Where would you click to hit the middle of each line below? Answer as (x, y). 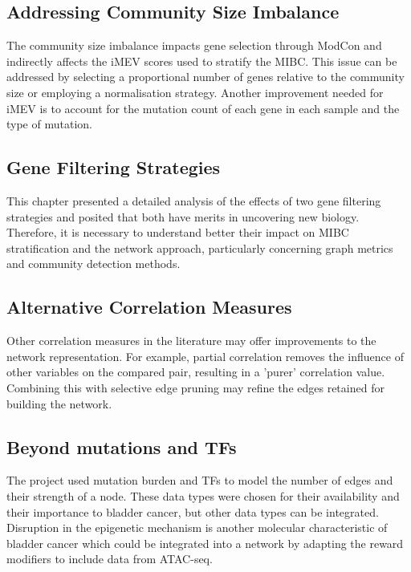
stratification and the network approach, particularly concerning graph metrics (200, 247)
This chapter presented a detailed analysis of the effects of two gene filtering (194, 200)
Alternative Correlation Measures (149, 307)
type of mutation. (49, 124)
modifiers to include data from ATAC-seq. (110, 559)
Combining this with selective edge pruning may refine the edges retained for (195, 387)
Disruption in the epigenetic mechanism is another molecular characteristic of (197, 527)
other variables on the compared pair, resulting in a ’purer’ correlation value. (196, 372)
